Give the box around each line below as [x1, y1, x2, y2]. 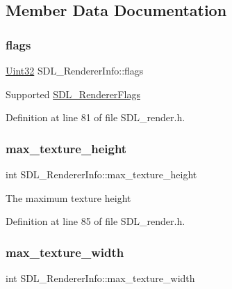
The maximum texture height [6, 190, 131, 205]
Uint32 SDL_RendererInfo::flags [6, 63, 144, 77]
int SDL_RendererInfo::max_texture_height [6, 167, 197, 181]
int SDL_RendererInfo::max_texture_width [6, 271, 195, 285]
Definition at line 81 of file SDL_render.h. [6, 110, 185, 125]
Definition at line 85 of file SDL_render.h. [6, 214, 185, 228]
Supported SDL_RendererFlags [6, 86, 140, 101]
